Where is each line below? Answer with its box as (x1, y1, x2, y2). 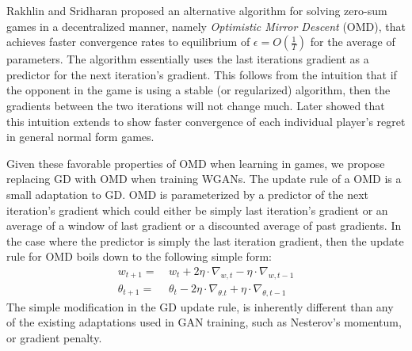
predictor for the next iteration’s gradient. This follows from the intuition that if (6, 66, 397, 82)
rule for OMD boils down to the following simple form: (6, 248, 272, 265)
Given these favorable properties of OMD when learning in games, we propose (6, 155, 385, 171)
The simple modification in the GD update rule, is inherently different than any (6, 298, 394, 315)
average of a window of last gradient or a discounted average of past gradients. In (6, 217, 402, 234)
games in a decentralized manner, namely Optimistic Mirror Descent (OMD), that (6, 17, 406, 34)
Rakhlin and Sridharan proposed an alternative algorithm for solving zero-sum (6, 2, 387, 18)
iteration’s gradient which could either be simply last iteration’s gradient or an (6, 201, 388, 218)
